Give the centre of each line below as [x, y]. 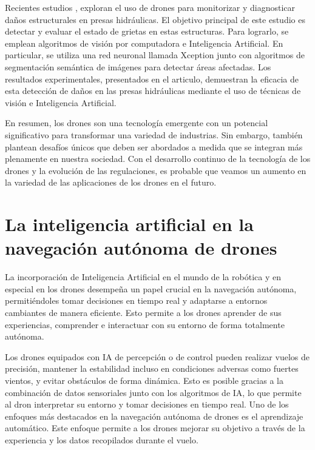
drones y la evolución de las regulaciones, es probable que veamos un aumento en [156, 170]
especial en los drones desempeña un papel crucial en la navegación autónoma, [151, 288]
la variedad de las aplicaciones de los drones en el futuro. [111, 182]
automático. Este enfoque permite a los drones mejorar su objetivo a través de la [155, 428]
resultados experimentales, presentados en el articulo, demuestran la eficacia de [152, 79]
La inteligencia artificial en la [129, 224]
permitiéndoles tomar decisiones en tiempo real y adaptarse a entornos [136, 301]
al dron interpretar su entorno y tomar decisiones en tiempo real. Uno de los [147, 404]
